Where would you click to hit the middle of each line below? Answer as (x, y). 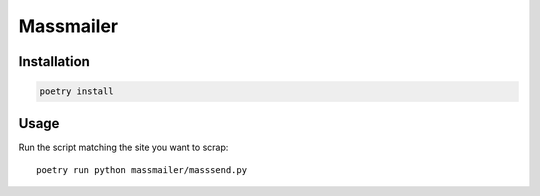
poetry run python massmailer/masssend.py (142, 170)
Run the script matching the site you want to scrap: (123, 147)
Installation (54, 61)
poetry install (76, 91)
